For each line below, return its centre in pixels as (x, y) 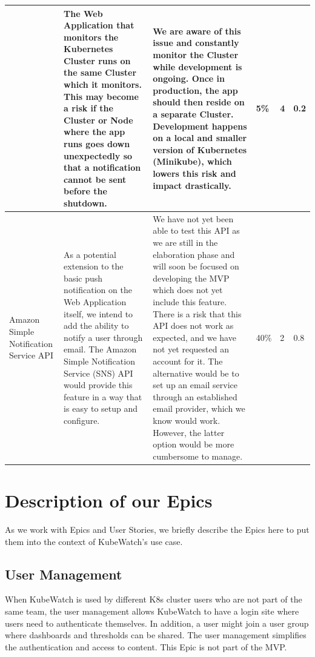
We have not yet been (193, 218)
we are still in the (185, 243)
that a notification (102, 167)
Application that (99, 25)
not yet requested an (191, 349)
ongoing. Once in (189, 78)
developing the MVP (191, 278)
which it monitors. (103, 84)
